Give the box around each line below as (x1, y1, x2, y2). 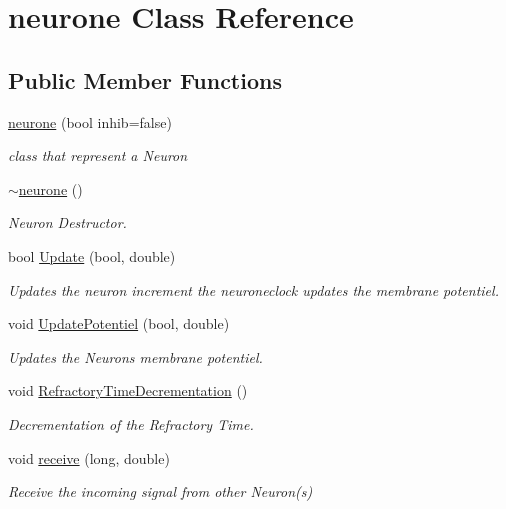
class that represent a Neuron (8, 145, 188, 166)
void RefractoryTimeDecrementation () (8, 380, 248, 401)
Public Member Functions (8, 64, 282, 95)
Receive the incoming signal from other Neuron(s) (8, 481, 313, 502)
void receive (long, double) (8, 447, 170, 468)
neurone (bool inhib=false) (8, 111, 172, 132)
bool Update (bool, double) (8, 245, 176, 266)
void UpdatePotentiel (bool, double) (8, 313, 230, 334)
